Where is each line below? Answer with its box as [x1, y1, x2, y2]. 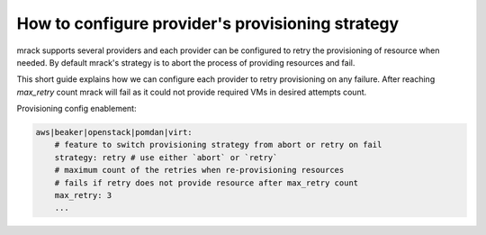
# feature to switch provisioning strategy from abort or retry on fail [54, 140, 382, 150]
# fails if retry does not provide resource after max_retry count [54, 177, 359, 188]
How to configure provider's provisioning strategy [16, 14, 400, 33]
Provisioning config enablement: [16, 104, 137, 114]
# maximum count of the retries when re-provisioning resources [54, 165, 345, 176]
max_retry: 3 [54, 190, 112, 201]
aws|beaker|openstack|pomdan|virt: [35, 127, 193, 138]
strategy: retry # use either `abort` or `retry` [54, 152, 278, 162]
